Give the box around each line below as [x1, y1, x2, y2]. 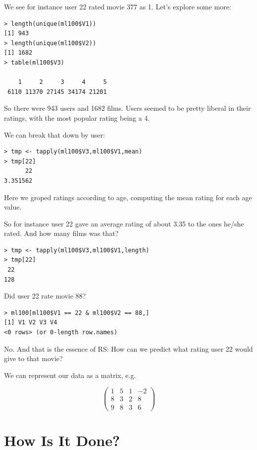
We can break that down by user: [4, 129, 105, 140]
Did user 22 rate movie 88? [4, 291, 86, 301]
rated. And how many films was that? [4, 228, 119, 238]
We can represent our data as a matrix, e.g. [4, 370, 136, 380]
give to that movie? [4, 353, 63, 364]
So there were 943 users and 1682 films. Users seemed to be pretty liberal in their [4, 103, 251, 113]
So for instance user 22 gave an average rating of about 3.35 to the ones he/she [4, 218, 244, 228]
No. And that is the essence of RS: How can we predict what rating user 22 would [4, 343, 253, 354]
